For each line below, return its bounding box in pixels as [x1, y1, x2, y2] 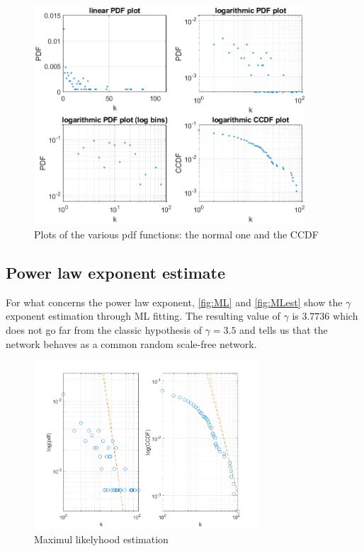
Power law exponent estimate [6, 262, 225, 284]
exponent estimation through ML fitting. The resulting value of [6, 308, 280, 323]
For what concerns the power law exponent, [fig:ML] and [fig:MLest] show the [6, 294, 343, 309]
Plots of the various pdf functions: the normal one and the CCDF [34, 227, 319, 242]
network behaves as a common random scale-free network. [6, 336, 257, 351]
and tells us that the [239, 323, 328, 337]
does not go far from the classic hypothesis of [6, 323, 202, 337]
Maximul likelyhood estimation [34, 532, 169, 547]
